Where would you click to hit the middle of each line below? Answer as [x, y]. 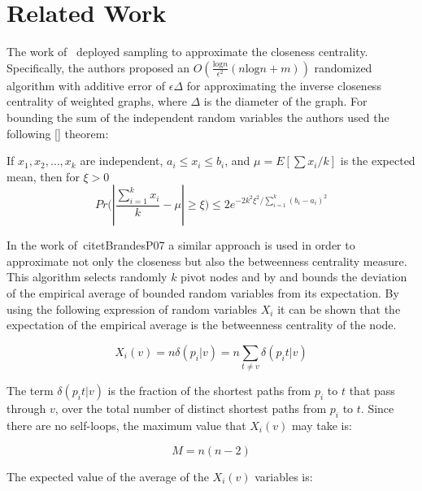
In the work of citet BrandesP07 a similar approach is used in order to [181, 245]
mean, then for [43, 176]
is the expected [378, 161]
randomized [343, 67]
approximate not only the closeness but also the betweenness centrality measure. [207, 261]
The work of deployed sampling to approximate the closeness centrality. [187, 52]
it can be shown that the [339, 309]
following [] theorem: [58, 133]
